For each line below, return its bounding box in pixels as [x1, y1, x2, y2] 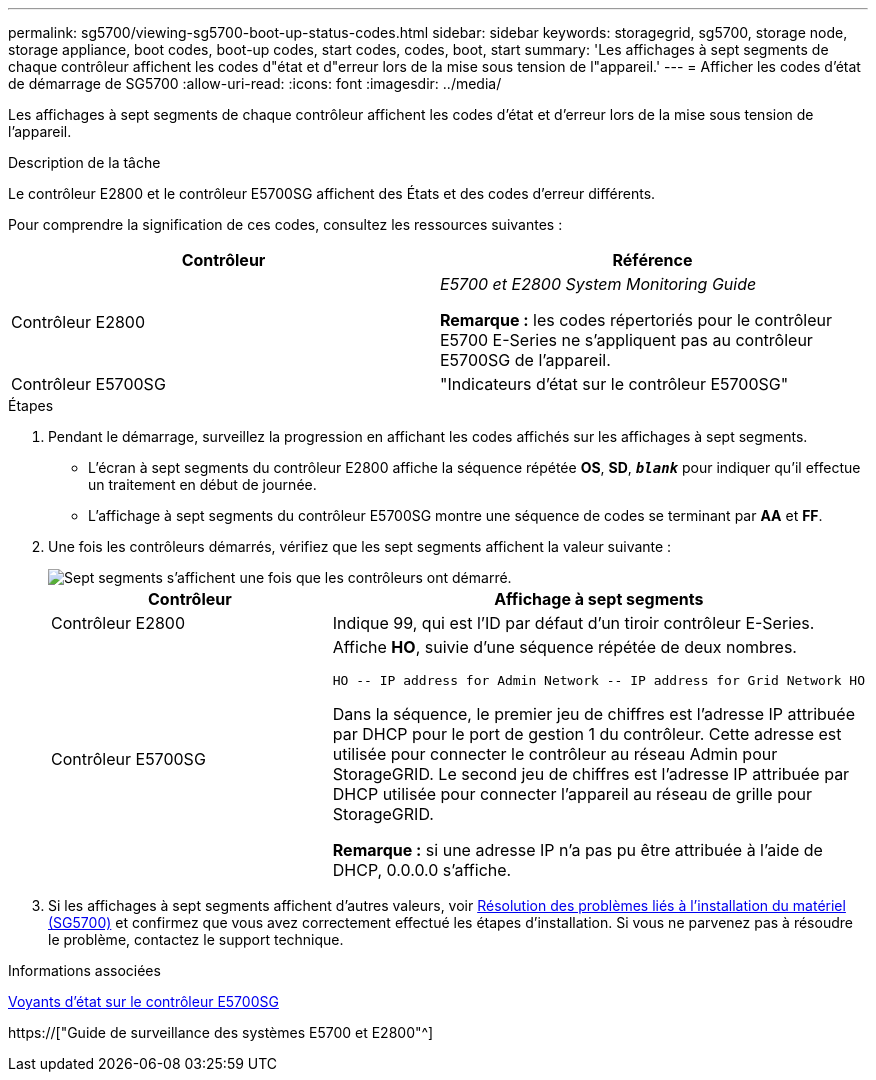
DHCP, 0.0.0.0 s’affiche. [332, 860, 512, 880]
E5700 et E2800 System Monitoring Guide [440, 274, 757, 294]
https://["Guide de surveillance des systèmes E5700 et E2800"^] [8, 1024, 434, 1041]
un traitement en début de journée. [88, 476, 317, 493]
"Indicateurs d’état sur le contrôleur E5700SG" [440, 374, 789, 394]
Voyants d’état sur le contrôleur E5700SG [8, 993, 279, 1010]
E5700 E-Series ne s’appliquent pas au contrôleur [440, 330, 813, 350]
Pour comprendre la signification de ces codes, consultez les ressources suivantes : [8, 216, 563, 233]
